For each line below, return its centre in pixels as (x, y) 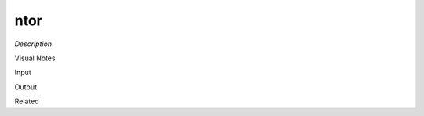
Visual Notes (35, 58)
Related (27, 101)
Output (26, 87)
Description (33, 44)
